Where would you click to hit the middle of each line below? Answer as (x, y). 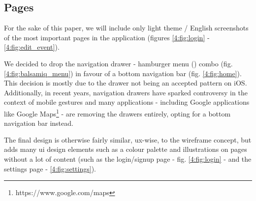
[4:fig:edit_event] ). (32, 47)
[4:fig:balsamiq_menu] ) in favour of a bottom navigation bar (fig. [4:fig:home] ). (123, 73)
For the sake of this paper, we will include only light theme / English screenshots (126, 28)
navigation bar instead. (39, 123)
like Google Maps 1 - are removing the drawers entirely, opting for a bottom (117, 113)
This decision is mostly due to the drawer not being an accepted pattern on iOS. (126, 83)
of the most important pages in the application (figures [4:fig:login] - (107, 37)
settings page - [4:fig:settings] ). (50, 168)
